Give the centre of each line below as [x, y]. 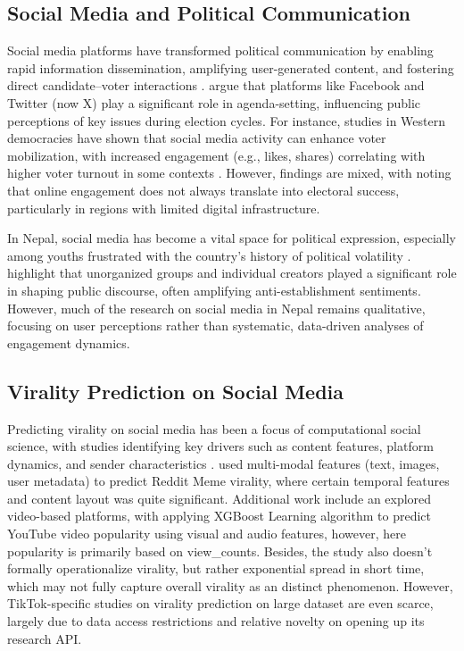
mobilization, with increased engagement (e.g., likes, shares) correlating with [216, 155]
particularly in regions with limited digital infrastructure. [164, 208]
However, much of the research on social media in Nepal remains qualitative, [216, 308]
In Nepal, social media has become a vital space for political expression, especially [232, 238]
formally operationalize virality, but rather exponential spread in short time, [216, 568]
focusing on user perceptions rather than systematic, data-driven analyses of [215, 325]
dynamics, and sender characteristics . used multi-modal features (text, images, [224, 463]
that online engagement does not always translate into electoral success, [203, 190]
